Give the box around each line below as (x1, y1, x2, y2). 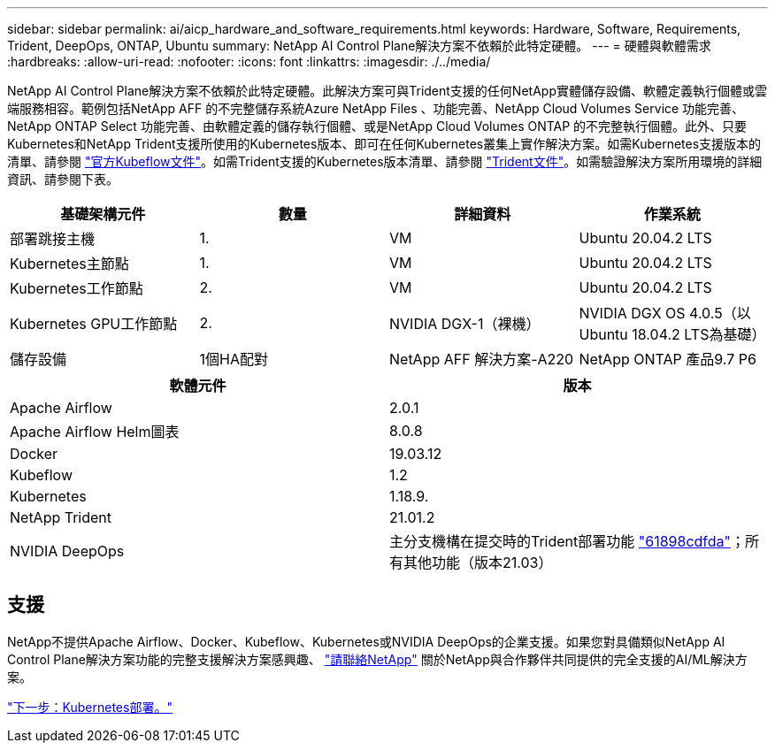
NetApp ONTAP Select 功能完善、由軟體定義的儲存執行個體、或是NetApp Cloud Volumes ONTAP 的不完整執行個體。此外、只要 (7, 119, 748, 134)
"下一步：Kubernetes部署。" (7, 699, 173, 715)
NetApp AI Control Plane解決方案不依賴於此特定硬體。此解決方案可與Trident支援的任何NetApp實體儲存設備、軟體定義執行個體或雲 (7, 83, 767, 98)
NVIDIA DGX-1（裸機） (389, 315, 541, 333)
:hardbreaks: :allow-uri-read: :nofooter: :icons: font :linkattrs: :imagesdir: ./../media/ (7, 54, 491, 69)
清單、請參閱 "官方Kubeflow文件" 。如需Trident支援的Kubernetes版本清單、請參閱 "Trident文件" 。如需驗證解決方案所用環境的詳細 (7, 154, 763, 169)
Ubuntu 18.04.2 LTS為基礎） (579, 325, 766, 343)
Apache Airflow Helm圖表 (10, 423, 180, 440)
